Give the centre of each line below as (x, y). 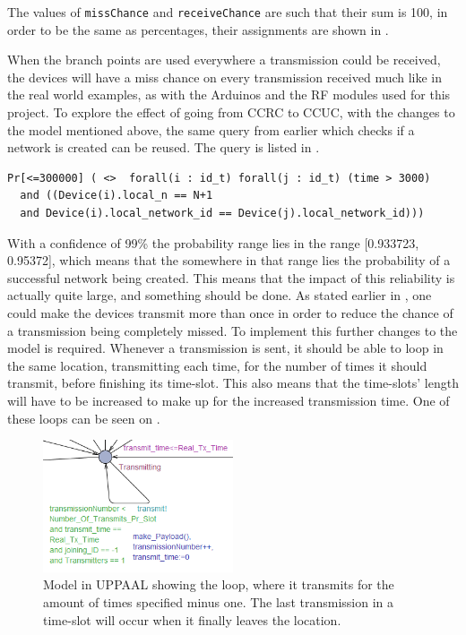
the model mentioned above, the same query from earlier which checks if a (211, 129)
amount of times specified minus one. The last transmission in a (218, 601)
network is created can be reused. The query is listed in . (164, 147)
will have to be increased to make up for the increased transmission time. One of (229, 400)
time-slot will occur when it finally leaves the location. (192, 619)
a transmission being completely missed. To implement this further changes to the (233, 330)
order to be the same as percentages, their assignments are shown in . (198, 29)
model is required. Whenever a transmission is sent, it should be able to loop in (225, 348)
